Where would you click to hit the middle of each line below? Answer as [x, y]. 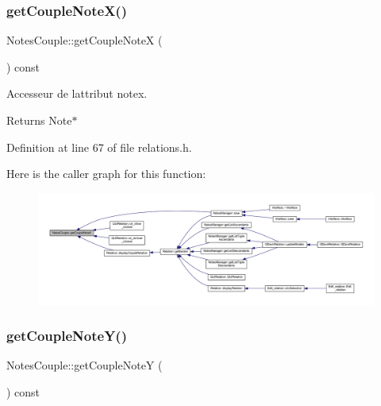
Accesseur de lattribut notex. [77, 93]
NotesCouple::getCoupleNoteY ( [85, 365]
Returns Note [39, 120]
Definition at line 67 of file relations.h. [99, 147]
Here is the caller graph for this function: [106, 174]
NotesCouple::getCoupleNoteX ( [85, 40]
